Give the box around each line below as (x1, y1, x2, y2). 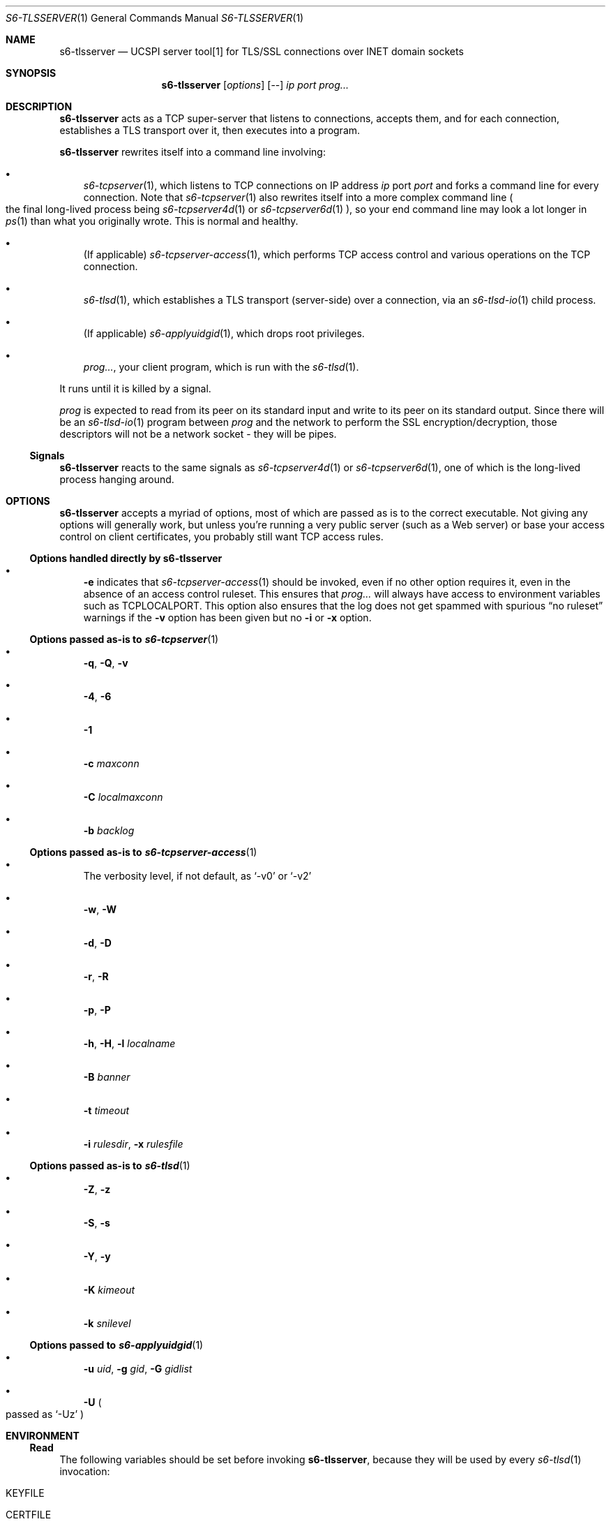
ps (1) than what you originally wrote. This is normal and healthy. (6, 215, 299, 227)
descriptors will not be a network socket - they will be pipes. (59, 428, 337, 440)
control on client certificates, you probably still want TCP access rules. (59, 531, 384, 542)
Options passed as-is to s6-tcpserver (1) (29, 633, 219, 645)
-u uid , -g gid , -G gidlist (83, 1363, 193, 1375)
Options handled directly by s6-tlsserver (29, 552, 222, 564)
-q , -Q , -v (83, 657, 128, 669)
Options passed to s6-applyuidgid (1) (29, 1339, 204, 1351)
